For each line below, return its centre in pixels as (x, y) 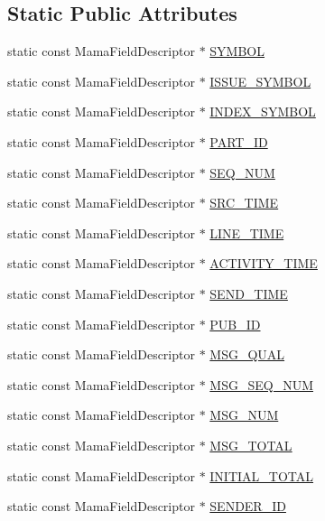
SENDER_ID (248, 506)
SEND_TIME (249, 293)
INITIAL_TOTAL (262, 475)
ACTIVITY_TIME (264, 263)
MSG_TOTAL (251, 445)
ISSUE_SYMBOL (260, 81)
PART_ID (239, 141)
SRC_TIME (244, 203)
